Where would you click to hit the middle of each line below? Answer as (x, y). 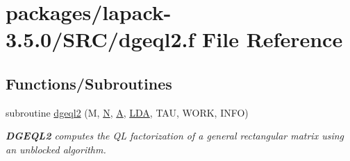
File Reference (273, 39)
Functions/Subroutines (89, 83)
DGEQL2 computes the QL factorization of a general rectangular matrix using (175, 136)
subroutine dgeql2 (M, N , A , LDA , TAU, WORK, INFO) (127, 112)
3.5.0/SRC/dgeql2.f (100, 39)
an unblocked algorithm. (56, 149)
